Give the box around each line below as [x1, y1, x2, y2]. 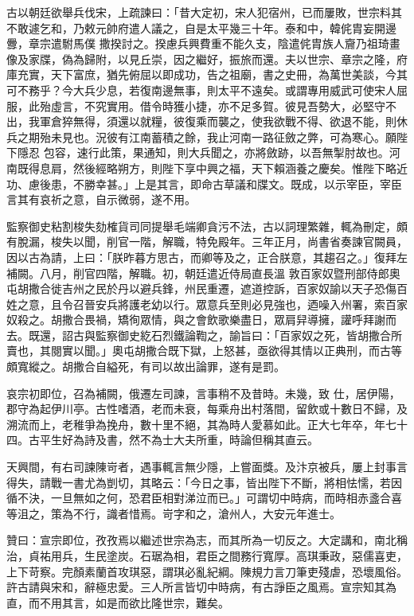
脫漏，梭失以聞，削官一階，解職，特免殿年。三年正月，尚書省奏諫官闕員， [17, 233, 408, 250]
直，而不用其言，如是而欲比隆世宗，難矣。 [6, 594, 229, 610]
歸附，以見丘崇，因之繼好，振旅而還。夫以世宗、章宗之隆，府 [84, 50, 408, 67]
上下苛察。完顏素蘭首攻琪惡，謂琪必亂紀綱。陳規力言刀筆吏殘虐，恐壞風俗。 [6, 563, 408, 579]
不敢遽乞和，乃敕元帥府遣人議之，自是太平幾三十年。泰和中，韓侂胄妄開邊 [6, 19, 396, 36]
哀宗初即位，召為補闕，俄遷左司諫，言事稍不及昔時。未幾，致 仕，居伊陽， [6, 384, 400, 401]
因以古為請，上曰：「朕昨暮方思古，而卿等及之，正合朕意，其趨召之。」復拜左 [6, 248, 408, 265]
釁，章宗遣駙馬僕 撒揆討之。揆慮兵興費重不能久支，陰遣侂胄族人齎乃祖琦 [6, 35, 389, 52]
